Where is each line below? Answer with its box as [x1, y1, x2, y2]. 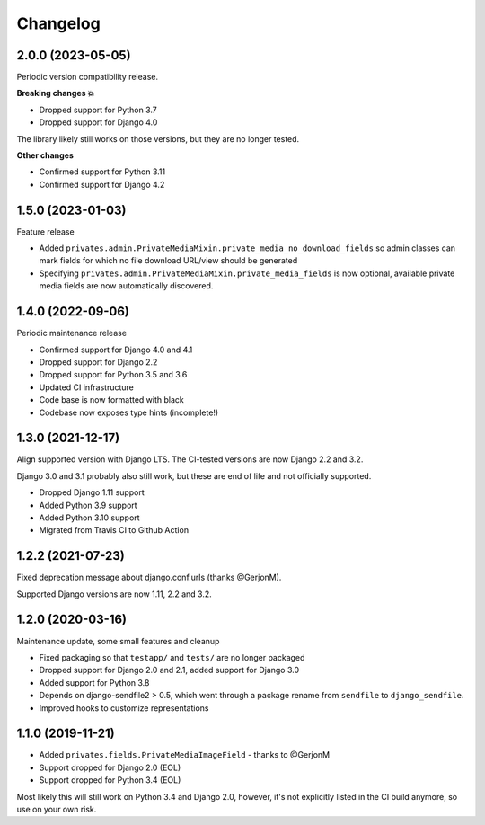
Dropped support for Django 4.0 [39, 117, 158, 128]
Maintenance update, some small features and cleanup [16, 635, 220, 646]
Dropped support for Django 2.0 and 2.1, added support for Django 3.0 [39, 665, 300, 676]
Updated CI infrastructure [39, 382, 135, 393]
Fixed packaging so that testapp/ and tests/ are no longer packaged [39, 652, 305, 662]
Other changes [16, 150, 74, 161]
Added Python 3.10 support [39, 512, 140, 523]
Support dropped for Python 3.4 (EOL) [39, 775, 181, 785]
